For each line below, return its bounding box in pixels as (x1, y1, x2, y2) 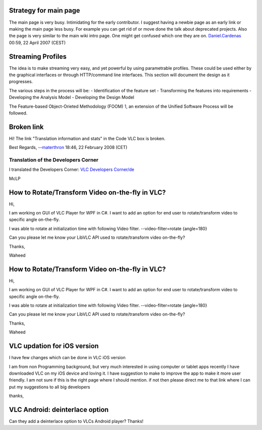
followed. (9, 110, 28, 116)
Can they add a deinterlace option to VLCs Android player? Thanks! (9, 418, 144, 424)
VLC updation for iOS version (9, 342, 99, 350)
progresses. (9, 79, 33, 84)
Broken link (9, 123, 44, 131)
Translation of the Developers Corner (9, 157, 99, 163)
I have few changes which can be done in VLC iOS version (9, 355, 126, 361)
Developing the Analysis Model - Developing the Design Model (9, 95, 134, 100)
